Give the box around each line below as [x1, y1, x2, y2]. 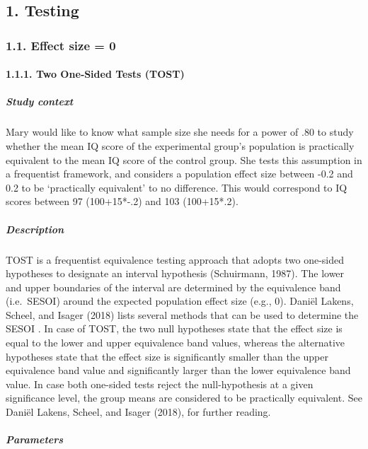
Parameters [6, 432, 64, 447]
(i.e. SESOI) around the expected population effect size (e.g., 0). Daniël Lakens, [6, 293, 354, 308]
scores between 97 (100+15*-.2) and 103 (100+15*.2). [6, 194, 238, 209]
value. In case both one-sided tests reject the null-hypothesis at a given [6, 376, 314, 391]
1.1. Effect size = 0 [6, 36, 116, 54]
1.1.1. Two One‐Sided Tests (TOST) [6, 66, 185, 81]
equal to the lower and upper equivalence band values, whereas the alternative [6, 335, 345, 350]
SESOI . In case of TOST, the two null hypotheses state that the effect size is [6, 321, 343, 336]
